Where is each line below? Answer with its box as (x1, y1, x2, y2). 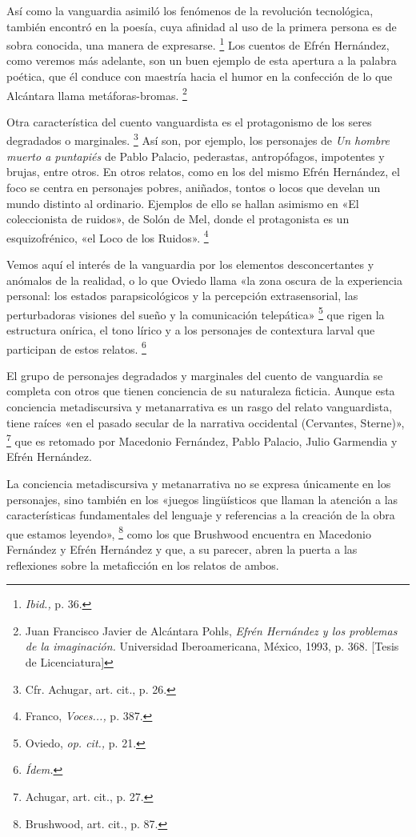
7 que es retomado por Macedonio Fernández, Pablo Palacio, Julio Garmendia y (6, 431, 398, 449)
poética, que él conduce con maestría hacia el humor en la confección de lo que (6, 68, 393, 85)
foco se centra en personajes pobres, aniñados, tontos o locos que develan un (6, 178, 381, 195)
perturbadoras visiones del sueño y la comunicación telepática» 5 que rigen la (6, 303, 385, 322)
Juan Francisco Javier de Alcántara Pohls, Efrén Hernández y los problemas (25, 622, 398, 639)
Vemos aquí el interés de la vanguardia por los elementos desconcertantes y (6, 255, 374, 272)
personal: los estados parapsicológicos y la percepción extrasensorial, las (6, 287, 358, 304)
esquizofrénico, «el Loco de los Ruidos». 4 (6, 226, 209, 246)
